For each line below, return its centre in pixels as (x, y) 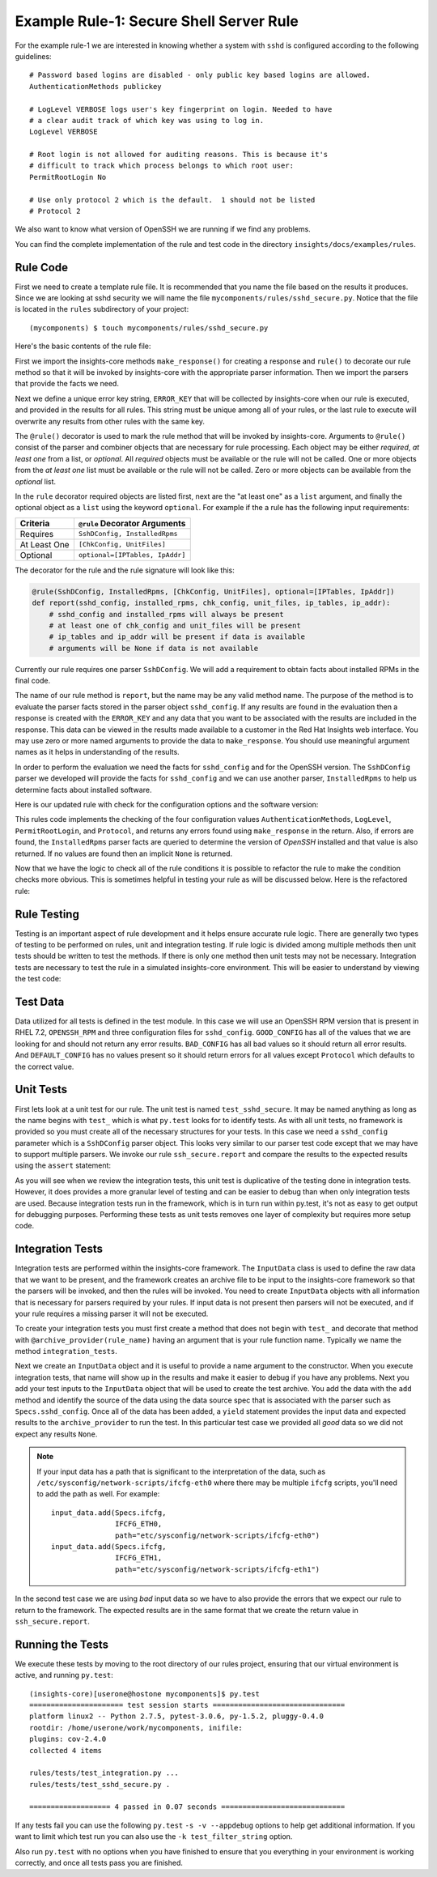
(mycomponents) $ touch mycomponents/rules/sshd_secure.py (149, 328)
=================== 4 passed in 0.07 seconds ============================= (187, 1807)
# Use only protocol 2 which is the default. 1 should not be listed (172, 200)
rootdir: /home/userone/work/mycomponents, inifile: (136, 1728)
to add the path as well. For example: (98, 1494)
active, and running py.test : (64, 1675)
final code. (33, 681)
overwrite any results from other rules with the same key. (110, 421)
